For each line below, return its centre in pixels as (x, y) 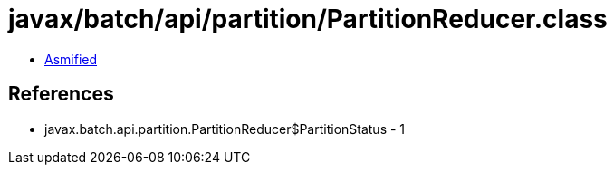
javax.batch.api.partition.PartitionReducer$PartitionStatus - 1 (225, 129)
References (61, 94)
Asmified (71, 59)
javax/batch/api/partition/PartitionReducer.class (308, 19)
